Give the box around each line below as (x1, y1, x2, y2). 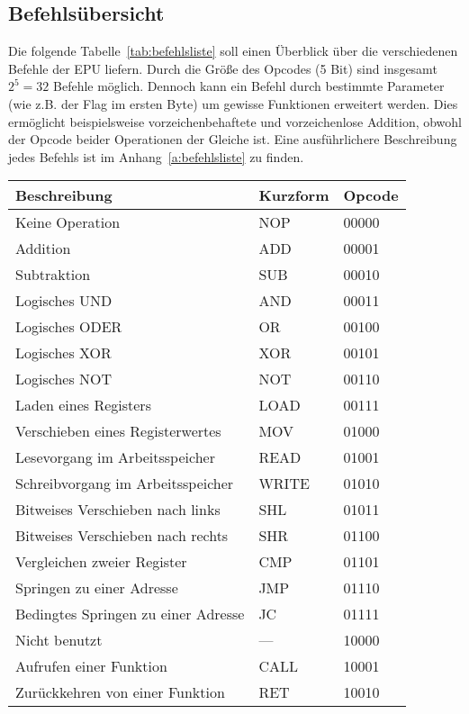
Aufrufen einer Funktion (15, 655, 167, 677)
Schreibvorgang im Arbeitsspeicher (15, 473, 234, 494)
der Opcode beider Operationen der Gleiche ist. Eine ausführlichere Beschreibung (8, 130, 457, 149)
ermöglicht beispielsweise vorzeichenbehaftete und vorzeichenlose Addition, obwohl (8, 112, 463, 131)
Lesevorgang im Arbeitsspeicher (15, 447, 215, 468)
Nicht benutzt (15, 629, 103, 651)
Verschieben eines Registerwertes (15, 420, 221, 442)
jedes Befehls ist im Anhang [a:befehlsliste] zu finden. (8, 147, 304, 166)
